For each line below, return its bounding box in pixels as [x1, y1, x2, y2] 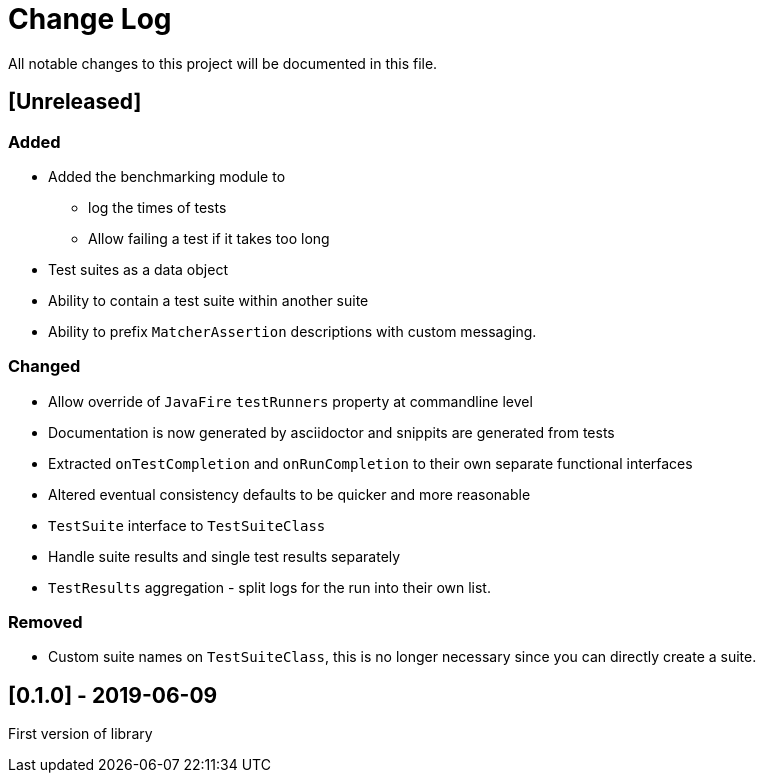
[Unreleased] [8, 89, 142, 115]
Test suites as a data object [48, 260, 228, 278]
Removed [8, 612, 83, 633]
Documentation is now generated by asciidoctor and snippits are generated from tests [48, 423, 615, 441]
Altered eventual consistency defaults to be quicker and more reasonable [48, 485, 531, 503]
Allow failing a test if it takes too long [88, 229, 330, 247]
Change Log [8, 2, 172, 36]
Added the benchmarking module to [48, 167, 286, 185]
